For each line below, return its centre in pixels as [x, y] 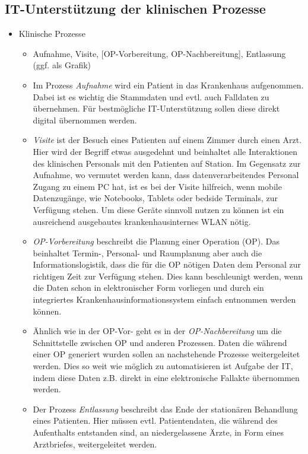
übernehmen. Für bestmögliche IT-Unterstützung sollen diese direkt [156, 108]
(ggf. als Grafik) [62, 65]
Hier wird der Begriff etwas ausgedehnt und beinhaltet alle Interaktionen [165, 151]
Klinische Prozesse [52, 34]
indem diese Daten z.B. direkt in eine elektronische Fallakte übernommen [166, 377]
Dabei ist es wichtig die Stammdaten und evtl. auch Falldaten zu [151, 96]
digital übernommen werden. [85, 120]
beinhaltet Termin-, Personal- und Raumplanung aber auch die [147, 253]
